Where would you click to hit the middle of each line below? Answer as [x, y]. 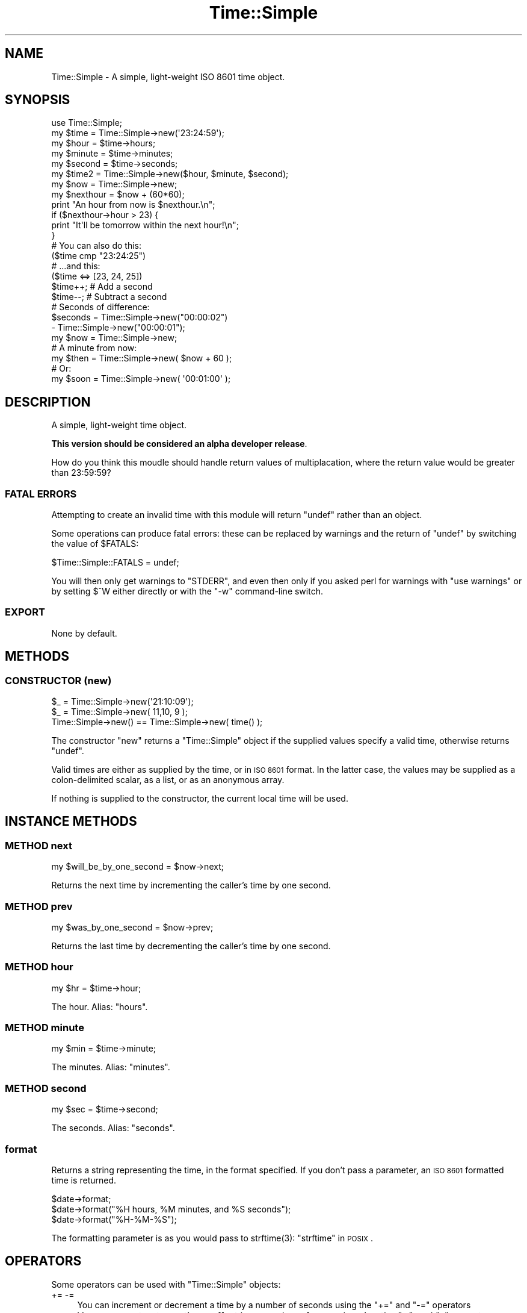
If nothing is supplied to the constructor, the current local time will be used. [200, 798]
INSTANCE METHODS [71, 822]
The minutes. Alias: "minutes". [111, 1067]
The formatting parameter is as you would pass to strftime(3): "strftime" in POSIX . [212, 1238]
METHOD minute [45, 1028]
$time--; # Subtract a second [109, 297]
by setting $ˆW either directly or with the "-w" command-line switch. [187, 591]
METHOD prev [39, 906]
